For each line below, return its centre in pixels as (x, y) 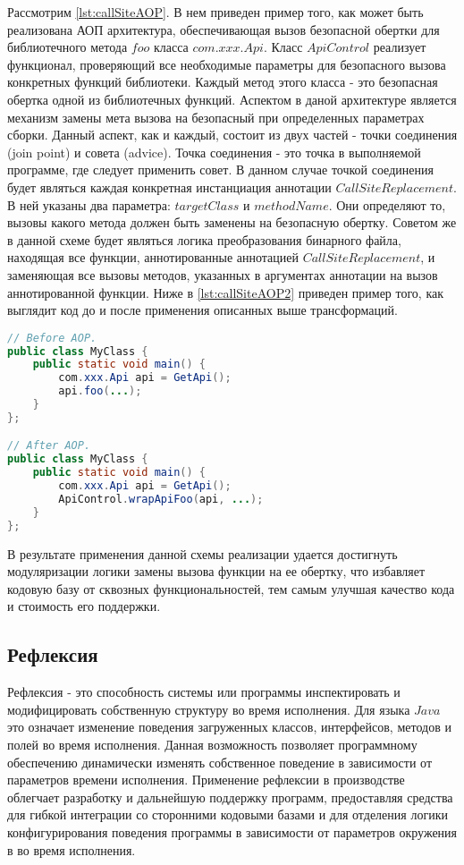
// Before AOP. (52, 338)
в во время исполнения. (72, 849)
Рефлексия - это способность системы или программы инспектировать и (204, 692)
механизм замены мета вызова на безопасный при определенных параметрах (216, 117)
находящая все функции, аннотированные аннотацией (153, 257)
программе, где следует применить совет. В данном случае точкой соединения (220, 170)
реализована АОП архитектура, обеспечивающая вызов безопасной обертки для (224, 29)
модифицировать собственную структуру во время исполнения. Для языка (209, 709)
